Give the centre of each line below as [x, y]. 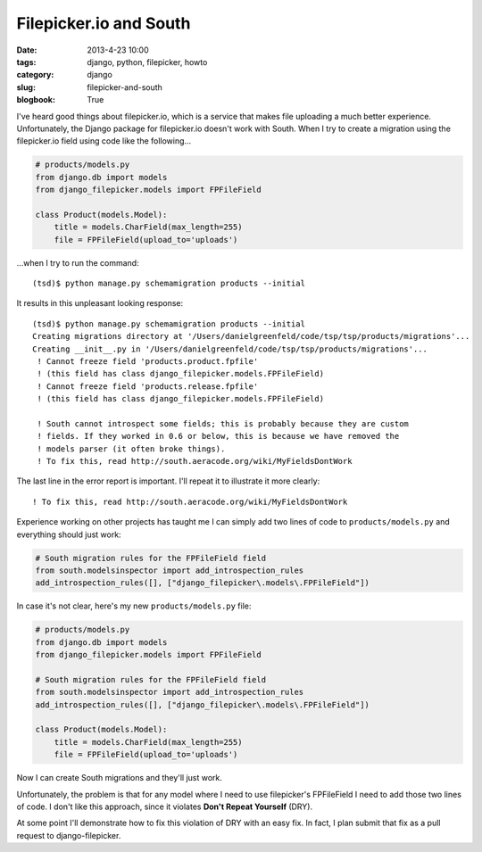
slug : [26, 87]
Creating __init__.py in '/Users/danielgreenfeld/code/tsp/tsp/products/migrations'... [230, 349]
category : [35, 75]
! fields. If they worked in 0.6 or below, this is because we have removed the [218, 436]
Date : [27, 50]
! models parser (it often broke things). [131, 449]
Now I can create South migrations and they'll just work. [120, 778]
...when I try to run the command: [78, 262]
